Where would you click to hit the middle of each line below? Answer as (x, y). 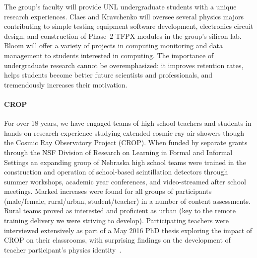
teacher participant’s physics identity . (63, 249)
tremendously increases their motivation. (66, 84)
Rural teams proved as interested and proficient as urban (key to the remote (120, 211)
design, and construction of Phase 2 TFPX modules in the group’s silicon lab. (123, 36)
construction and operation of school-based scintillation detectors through (116, 172)
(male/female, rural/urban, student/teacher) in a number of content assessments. (127, 201)
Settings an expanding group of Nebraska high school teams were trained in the (125, 162)
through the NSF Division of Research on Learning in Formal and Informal (118, 152)
